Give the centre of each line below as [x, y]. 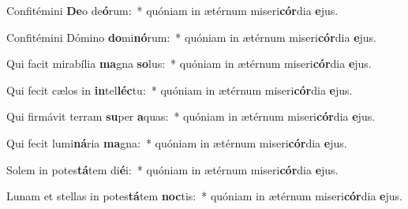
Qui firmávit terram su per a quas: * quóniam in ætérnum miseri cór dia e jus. [191, 116]
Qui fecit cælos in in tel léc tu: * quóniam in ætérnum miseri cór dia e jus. [180, 90]
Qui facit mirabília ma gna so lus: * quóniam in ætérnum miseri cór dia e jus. [189, 63]
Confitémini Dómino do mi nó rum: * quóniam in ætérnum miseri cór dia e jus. [191, 37]
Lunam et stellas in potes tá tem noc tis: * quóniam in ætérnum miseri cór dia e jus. [204, 196]
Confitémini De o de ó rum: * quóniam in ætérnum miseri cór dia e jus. [172, 10]
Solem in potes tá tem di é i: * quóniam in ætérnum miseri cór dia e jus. [172, 169]
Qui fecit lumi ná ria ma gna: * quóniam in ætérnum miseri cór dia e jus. [177, 142]
